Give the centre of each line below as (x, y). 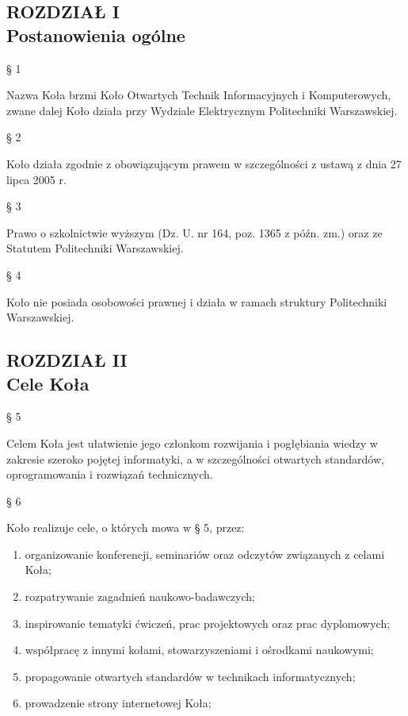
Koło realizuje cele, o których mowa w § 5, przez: (126, 527)
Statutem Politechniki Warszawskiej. (95, 248)
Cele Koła (48, 383)
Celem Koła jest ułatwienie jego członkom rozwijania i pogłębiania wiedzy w (192, 443)
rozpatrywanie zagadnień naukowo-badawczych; (140, 597)
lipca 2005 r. (36, 179)
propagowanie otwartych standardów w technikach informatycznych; (190, 676)
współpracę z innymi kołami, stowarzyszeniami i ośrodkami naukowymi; (199, 650)
